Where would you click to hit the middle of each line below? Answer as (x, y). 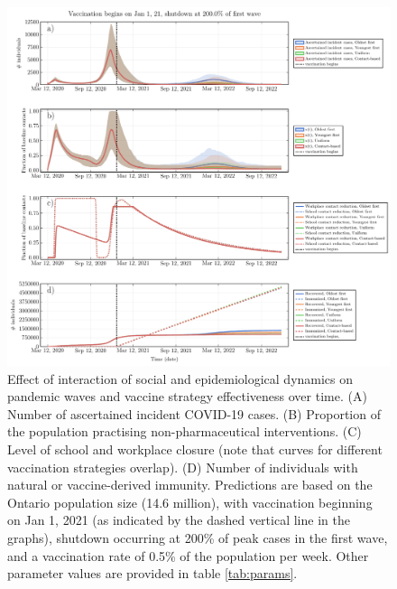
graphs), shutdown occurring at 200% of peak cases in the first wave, (198, 538)
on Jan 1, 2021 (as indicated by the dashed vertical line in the (179, 520)
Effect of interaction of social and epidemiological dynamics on (180, 378)
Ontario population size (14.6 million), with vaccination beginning (190, 502)
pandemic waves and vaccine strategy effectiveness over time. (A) (187, 396)
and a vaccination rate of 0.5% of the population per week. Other (188, 555)
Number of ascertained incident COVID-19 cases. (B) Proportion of (194, 413)
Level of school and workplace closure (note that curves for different (195, 449)
